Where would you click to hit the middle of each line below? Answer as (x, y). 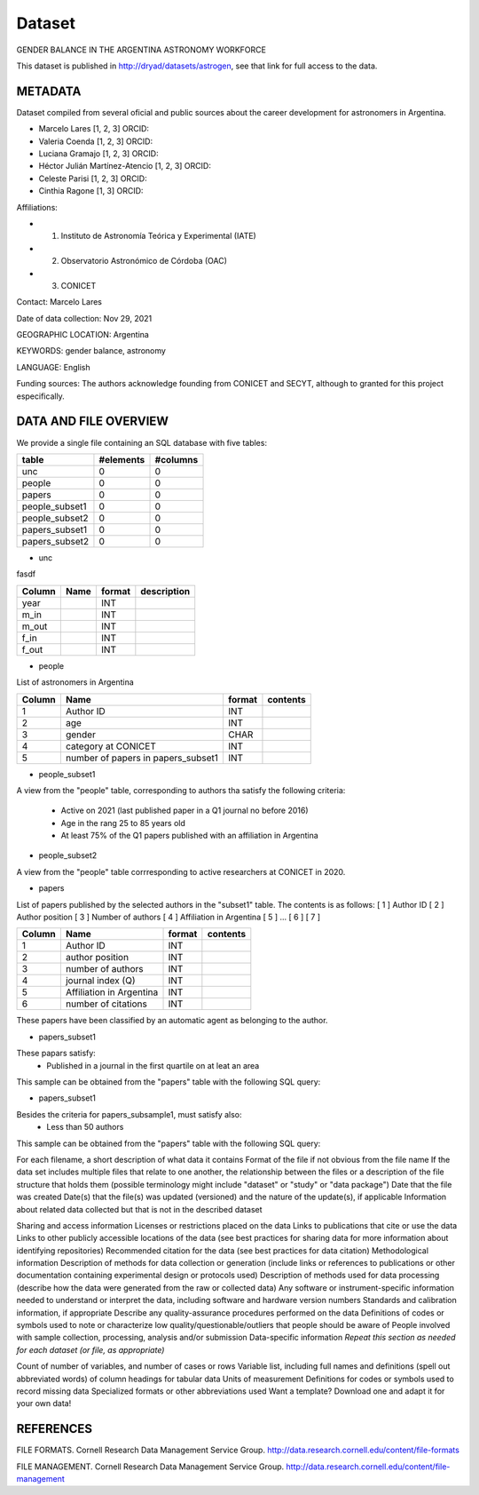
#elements (122, 459)
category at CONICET (111, 746)
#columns (177, 459)
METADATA (49, 91)
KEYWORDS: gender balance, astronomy (91, 351)
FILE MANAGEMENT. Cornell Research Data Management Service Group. (150, 1467)
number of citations (106, 1004)
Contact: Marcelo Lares (59, 302)
